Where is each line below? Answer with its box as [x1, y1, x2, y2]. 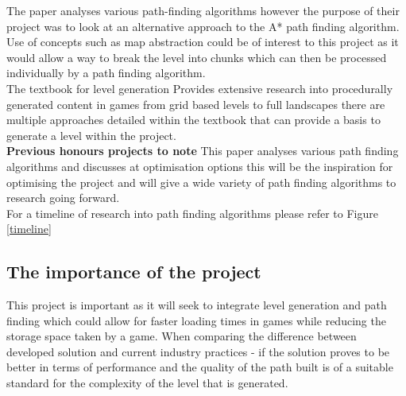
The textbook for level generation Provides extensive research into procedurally [6, 80, 393, 96]
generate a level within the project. [6, 126, 176, 143]
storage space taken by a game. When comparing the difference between [6, 328, 357, 344]
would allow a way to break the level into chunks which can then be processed [6, 49, 387, 65]
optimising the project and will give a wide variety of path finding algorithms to [6, 173, 396, 190]
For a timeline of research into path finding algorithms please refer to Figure [6, 204, 378, 221]
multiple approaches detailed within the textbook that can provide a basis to [6, 111, 381, 128]
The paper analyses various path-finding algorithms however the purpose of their [6, 2, 400, 18]
